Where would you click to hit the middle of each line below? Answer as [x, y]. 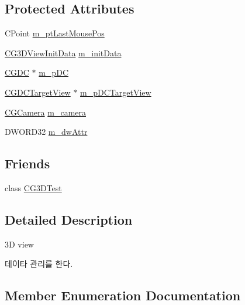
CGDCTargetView [38, 92]
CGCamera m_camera [45, 112]
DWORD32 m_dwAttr [46, 132]
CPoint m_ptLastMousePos [55, 33]
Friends [27, 163]
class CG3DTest [33, 187]
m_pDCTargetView [116, 92]
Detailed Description [69, 219]
